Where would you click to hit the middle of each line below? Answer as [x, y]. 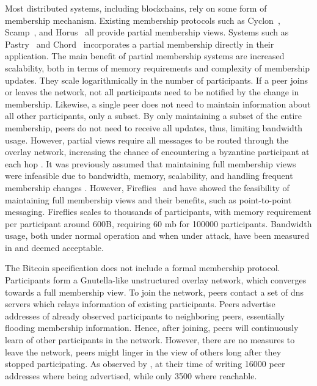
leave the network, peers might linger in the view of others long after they [143, 351]
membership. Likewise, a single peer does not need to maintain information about [158, 104]
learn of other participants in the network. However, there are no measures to [150, 340]
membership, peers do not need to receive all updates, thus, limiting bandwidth [154, 127]
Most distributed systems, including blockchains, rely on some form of [136, 8]
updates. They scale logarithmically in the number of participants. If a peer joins [156, 80]
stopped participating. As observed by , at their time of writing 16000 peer [145, 364]
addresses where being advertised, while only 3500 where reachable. [131, 375]
